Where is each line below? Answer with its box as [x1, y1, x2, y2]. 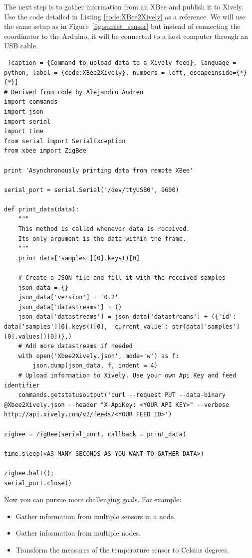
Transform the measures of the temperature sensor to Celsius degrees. [15, 544, 229, 555]
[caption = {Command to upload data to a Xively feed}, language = [7, 59, 237, 66]
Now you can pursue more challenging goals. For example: [4, 494, 182, 505]
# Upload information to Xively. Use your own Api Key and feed [18, 372, 237, 379]
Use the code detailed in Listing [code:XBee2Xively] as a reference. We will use [4, 11, 246, 21]
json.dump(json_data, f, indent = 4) [32, 362, 158, 370]
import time [4, 128, 43, 135]
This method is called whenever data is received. [18, 225, 190, 233]
